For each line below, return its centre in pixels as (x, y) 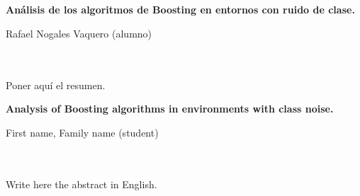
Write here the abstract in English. (81, 184)
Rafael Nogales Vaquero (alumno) (79, 33)
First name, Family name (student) (82, 132)
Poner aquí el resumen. (56, 85)
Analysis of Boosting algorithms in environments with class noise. (170, 109)
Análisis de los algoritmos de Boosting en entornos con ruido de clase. (180, 10)
